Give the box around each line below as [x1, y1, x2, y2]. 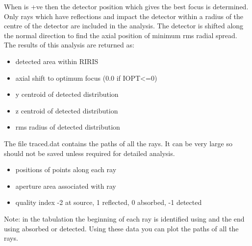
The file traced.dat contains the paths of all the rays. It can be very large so [4, 138, 232, 148]
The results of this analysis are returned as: [4, 40, 134, 50]
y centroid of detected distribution [15, 89, 119, 99]
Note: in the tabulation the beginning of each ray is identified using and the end [4, 213, 245, 224]
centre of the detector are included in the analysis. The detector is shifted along [4, 21, 244, 31]
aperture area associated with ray [15, 180, 116, 191]
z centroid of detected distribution [15, 105, 118, 115]
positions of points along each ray [15, 164, 117, 175]
